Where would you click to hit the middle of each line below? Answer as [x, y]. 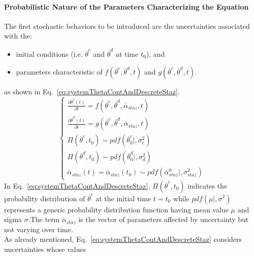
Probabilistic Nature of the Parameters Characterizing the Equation [126, 6]
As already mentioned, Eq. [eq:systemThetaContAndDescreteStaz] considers [123, 239]
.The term [44, 219]
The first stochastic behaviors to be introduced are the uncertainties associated [127, 26]
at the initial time [123, 198]
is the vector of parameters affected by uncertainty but [164, 219]
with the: [18, 36]
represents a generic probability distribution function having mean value [116, 209]
